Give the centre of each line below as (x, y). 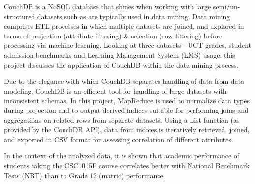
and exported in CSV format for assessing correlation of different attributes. (119, 139)
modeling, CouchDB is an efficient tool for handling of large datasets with (115, 91)
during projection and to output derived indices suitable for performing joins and (126, 110)
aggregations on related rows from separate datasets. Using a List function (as (122, 120)
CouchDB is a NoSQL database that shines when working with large (108, 6)
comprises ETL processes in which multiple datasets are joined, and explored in (124, 26)
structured (20, 16)
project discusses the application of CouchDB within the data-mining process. (121, 64)
